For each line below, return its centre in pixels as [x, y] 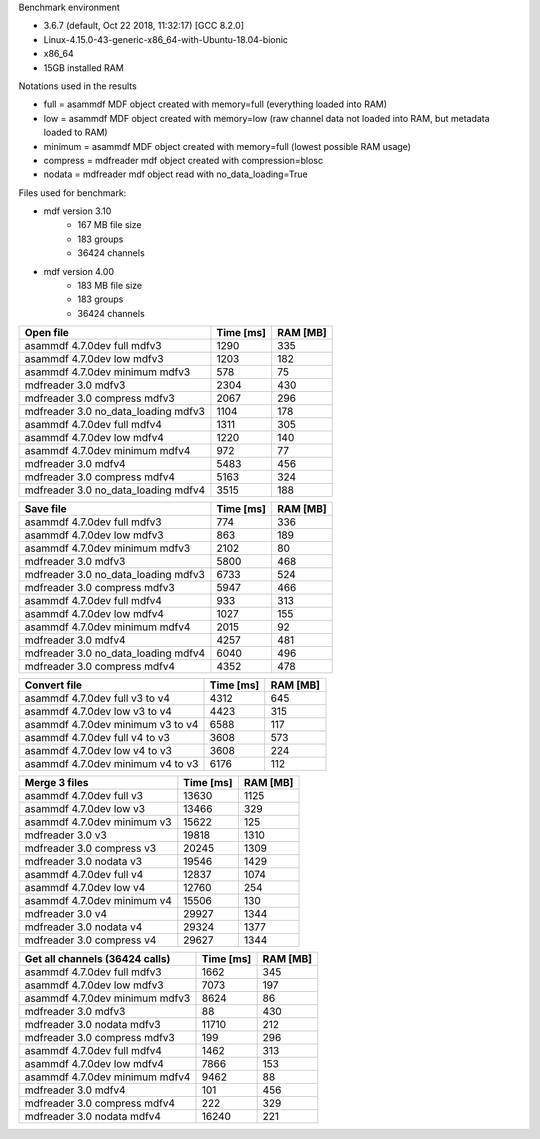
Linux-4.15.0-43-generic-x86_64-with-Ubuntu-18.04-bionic [166, 39]
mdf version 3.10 [77, 211]
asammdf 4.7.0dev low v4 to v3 [98, 751]
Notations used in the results [77, 86]
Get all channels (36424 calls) [97, 959]
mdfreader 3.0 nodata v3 [83, 862]
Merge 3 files [56, 783]
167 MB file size [109, 225]
